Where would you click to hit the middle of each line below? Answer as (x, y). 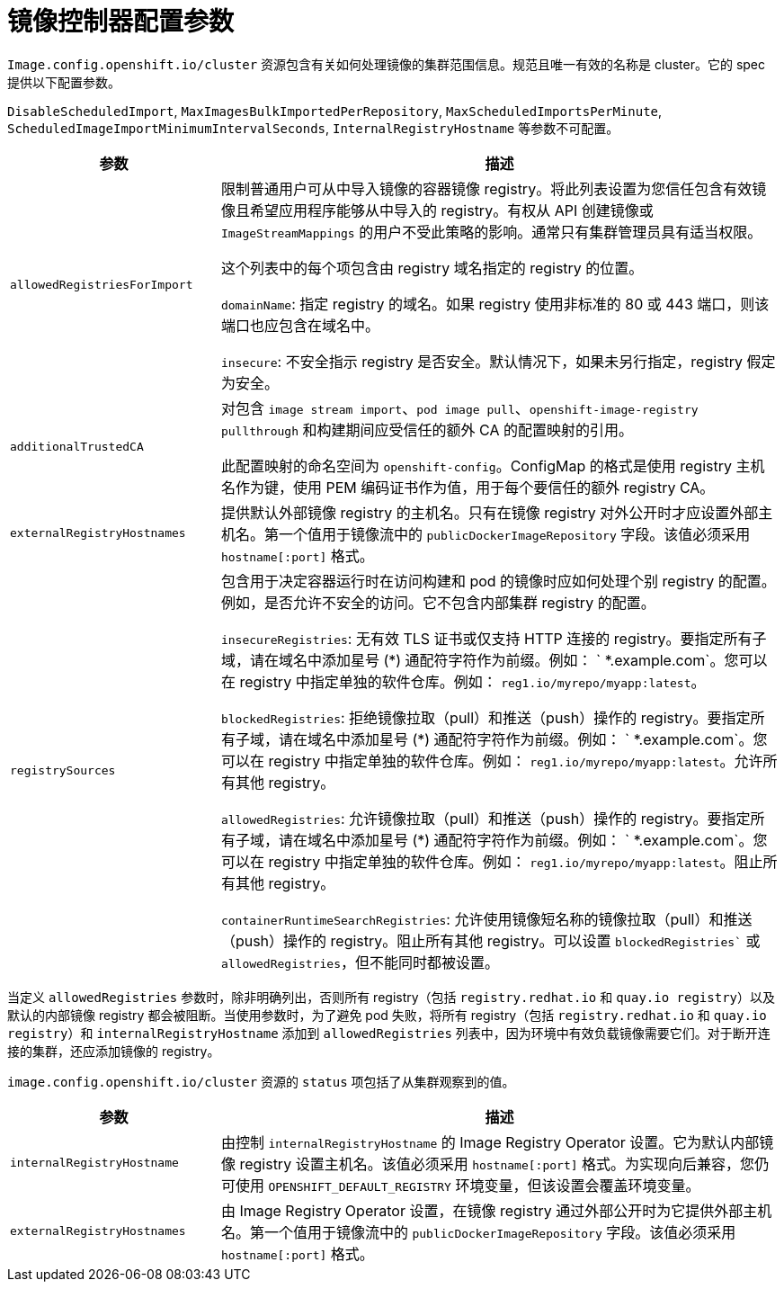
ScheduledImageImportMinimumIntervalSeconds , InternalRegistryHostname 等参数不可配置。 (313, 128)
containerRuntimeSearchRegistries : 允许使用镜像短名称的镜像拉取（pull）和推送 (486, 919)
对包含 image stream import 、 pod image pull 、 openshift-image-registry (459, 408)
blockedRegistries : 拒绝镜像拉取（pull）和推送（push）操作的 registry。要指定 (486, 717)
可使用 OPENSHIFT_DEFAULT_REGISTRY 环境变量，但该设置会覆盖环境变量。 (460, 1185)
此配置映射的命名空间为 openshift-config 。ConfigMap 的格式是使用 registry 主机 (493, 465)
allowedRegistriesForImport (102, 285)
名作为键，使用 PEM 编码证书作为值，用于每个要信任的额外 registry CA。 (468, 487)
